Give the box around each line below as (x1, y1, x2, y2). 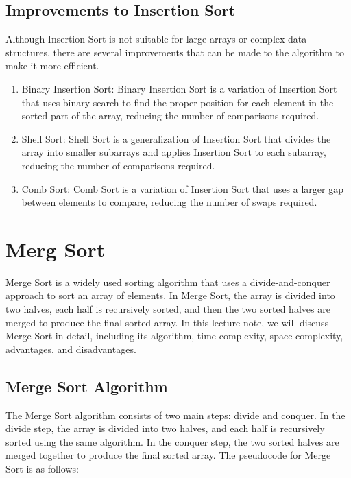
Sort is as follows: (5, 462, 79, 475)
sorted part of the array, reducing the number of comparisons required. (21, 108, 319, 123)
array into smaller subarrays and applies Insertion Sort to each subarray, (21, 145, 326, 159)
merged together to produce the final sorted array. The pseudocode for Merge (5, 448, 331, 462)
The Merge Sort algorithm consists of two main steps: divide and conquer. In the (5, 407, 346, 422)
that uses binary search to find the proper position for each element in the (21, 95, 334, 109)
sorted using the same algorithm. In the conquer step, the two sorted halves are (5, 434, 339, 449)
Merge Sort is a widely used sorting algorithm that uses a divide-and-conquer (5, 274, 330, 289)
